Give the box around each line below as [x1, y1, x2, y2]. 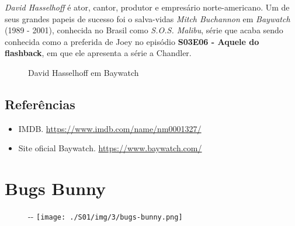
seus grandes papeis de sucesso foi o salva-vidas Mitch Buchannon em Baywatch [5, 12, 290, 25]
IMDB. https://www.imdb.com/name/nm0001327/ [18, 122, 202, 134]
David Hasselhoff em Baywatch [28, 66, 139, 78]
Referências [5, 95, 75, 113]
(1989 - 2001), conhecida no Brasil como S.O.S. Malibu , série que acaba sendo [5, 24, 283, 36]
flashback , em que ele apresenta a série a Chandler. [5, 47, 192, 59]
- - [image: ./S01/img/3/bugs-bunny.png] [28, 210, 183, 222]
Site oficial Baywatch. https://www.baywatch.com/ [18, 142, 202, 154]
